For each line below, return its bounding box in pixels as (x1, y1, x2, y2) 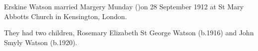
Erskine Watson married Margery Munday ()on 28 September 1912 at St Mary (4, 1, 244, 11)
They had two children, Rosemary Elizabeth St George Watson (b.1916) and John (4, 27, 254, 38)
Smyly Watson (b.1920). (4, 37, 77, 47)
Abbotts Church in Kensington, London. (4, 11, 127, 21)
